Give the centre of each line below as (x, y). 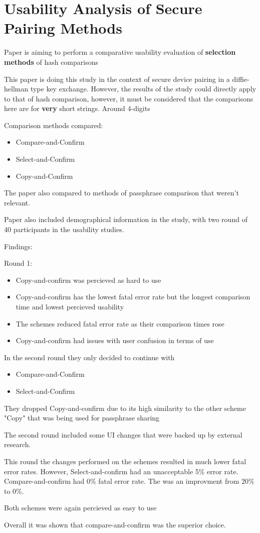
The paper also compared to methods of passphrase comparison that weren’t (121, 193)
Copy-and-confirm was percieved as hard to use (88, 280)
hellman (16, 89)
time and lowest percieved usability (70, 306)
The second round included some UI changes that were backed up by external (123, 434)
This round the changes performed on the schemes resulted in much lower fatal (125, 461)
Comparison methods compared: (54, 125)
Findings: (18, 246)
